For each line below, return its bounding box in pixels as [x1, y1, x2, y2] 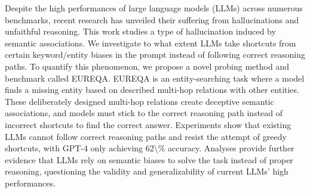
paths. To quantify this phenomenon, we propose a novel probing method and [5, 60, 289, 72]
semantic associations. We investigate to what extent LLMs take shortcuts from [5, 36, 296, 49]
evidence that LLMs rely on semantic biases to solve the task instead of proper [5, 153, 293, 166]
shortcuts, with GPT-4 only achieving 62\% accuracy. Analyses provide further [5, 142, 294, 154]
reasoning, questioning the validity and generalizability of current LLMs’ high [5, 165, 288, 178]
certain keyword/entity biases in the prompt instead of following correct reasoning [5, 48, 305, 61]
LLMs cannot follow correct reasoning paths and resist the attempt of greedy [5, 130, 287, 142]
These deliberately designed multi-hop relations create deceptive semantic [5, 95, 274, 107]
